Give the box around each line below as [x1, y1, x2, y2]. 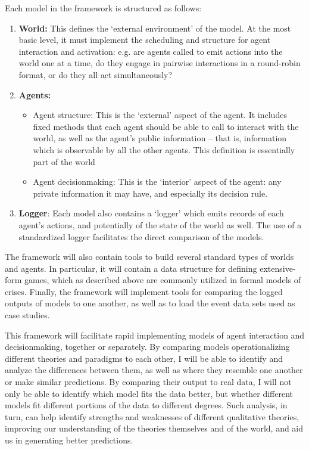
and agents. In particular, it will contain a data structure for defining [5, 262, 257, 274]
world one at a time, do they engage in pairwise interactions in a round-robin [18, 57, 301, 69]
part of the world [33, 155, 95, 167]
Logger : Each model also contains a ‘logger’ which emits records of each [18, 207, 284, 219]
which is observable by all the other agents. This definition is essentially [33, 143, 295, 156]
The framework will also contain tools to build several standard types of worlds [5, 250, 294, 263]
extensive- [260, 262, 296, 274]
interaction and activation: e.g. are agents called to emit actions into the [18, 45, 283, 57]
